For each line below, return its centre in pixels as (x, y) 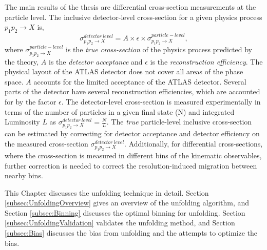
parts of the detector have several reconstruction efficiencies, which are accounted (132, 91)
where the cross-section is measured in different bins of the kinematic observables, (133, 155)
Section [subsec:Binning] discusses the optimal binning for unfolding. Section (125, 212)
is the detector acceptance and (96, 61)
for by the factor (31, 101)
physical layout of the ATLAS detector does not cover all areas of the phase (124, 71)
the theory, (22, 61)
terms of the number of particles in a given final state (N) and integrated (120, 111)
